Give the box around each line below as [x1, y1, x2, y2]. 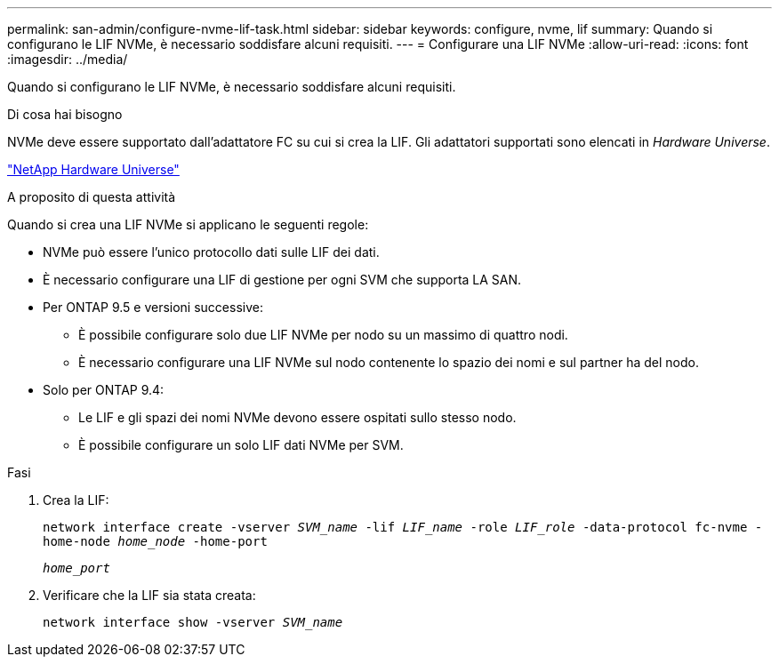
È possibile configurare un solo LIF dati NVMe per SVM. [78, 437, 404, 452]
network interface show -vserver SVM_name [43, 615, 343, 629]
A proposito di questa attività [7, 189, 176, 204]
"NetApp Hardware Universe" [7, 162, 180, 177]
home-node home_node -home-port [43, 534, 268, 548]
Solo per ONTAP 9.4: [43, 382, 165, 397]
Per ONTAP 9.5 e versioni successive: [43, 300, 263, 315]
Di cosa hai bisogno [7, 107, 123, 122]
